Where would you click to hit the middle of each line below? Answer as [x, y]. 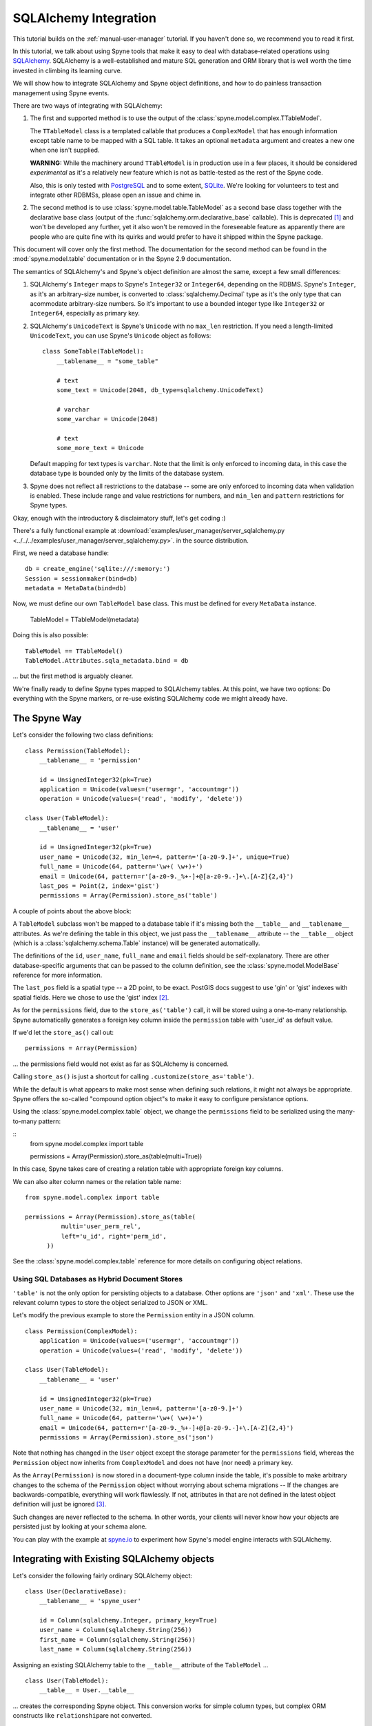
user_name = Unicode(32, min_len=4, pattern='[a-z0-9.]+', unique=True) [165, 857]
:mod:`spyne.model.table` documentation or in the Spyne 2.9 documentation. [122, 259]
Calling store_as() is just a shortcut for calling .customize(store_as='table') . [133, 1076]
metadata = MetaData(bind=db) [76, 588]
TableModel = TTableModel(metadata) [84, 619]
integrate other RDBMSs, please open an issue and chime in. [116, 195]
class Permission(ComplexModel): [81, 1331]
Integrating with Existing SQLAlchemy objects [114, 1559]
